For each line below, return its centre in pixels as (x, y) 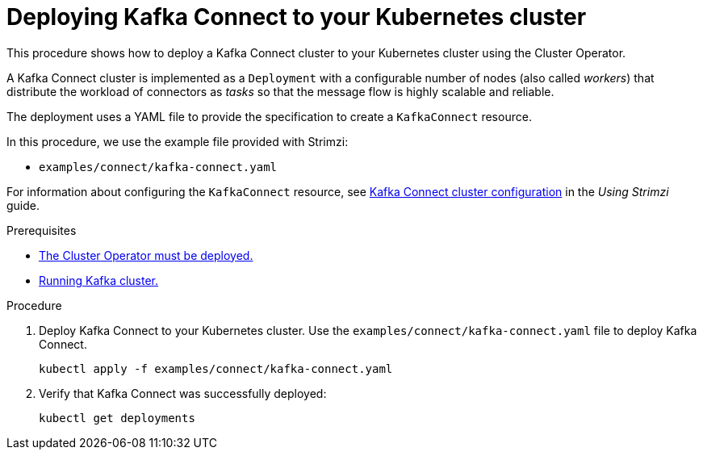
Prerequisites (42, 230)
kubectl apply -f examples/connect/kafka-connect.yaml (216, 368)
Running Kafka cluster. (99, 280)
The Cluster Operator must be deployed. (146, 255)
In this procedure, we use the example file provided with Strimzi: (178, 141)
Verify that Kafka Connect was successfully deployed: (183, 393)
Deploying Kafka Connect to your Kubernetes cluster (297, 17)
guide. (23, 205)
